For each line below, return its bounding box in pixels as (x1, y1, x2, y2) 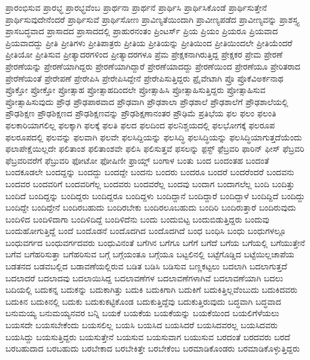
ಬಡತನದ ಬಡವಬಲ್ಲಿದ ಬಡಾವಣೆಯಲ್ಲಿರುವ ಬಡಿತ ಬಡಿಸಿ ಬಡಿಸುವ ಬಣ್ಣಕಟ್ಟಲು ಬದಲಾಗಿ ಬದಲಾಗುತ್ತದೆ (5, 260, 287, 272)
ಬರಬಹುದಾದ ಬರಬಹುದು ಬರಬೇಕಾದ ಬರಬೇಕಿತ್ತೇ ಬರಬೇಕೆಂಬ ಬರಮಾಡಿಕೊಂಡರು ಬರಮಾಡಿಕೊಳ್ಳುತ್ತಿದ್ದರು (5, 342, 300, 355)
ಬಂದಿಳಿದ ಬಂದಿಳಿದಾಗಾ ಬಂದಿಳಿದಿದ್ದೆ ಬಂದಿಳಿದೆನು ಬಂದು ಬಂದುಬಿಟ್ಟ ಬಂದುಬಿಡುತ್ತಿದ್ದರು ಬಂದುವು (5, 212, 270, 225)
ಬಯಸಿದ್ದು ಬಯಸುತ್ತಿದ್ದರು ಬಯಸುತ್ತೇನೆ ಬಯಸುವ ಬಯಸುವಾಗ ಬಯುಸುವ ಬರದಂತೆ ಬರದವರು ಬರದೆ (5, 330, 290, 343)
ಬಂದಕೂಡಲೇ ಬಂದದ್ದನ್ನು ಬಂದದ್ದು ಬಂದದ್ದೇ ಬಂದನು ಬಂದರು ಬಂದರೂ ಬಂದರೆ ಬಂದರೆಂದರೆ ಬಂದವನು (5, 166, 294, 178)
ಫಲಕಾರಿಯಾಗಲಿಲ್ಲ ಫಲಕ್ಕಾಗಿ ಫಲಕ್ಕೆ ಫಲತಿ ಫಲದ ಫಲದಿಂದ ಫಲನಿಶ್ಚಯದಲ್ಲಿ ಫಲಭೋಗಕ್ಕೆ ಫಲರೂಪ (5, 118, 275, 131)
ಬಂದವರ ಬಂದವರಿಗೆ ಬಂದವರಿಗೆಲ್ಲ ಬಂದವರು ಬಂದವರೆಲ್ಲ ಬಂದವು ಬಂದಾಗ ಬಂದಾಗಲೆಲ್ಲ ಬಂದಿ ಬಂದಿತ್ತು (5, 177, 295, 190)
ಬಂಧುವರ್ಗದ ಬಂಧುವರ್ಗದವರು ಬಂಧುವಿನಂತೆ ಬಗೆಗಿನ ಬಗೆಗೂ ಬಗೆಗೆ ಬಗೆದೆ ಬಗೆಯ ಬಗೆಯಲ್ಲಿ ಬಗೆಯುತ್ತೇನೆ (5, 236, 305, 248)
